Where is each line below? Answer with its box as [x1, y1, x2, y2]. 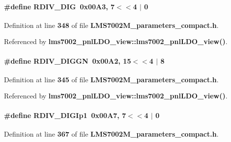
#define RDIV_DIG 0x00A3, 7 [4, 1, 115, 11]
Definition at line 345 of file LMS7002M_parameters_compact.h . [4, 74, 219, 84]
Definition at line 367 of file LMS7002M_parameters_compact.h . [4, 128, 219, 139]
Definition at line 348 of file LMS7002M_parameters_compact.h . [4, 20, 219, 30]
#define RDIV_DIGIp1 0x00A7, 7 [4, 110, 126, 120]
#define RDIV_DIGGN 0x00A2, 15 [4, 55, 131, 66]
